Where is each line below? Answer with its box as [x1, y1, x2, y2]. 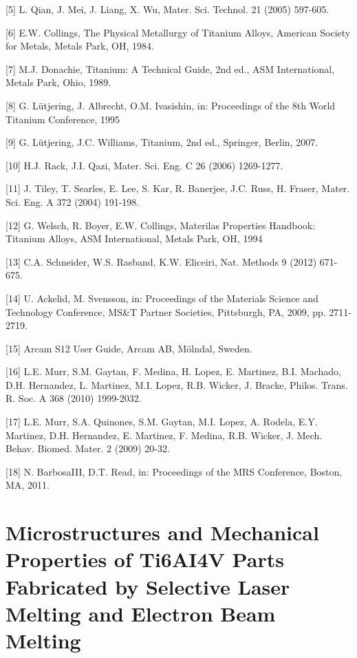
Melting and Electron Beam [6, 599, 276, 627]
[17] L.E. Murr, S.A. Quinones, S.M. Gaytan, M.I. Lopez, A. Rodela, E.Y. [6, 414, 318, 429]
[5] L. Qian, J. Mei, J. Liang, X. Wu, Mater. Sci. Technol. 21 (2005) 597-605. [6, 2, 329, 16]
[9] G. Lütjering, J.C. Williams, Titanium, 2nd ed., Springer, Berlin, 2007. [6, 135, 318, 149]
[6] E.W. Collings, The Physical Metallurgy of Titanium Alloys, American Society [6, 25, 351, 39]
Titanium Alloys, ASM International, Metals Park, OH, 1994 [6, 231, 263, 246]
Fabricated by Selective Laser [6, 572, 290, 600]
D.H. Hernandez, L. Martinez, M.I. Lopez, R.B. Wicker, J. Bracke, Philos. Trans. [6, 377, 348, 392]
